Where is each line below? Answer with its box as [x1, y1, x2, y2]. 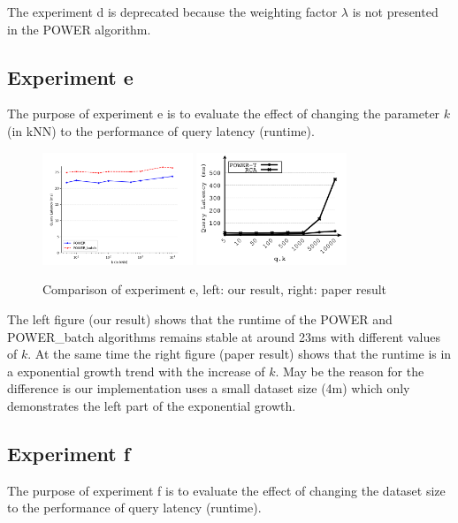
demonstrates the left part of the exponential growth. [7, 396, 296, 414]
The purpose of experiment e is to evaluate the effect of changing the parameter [7, 104, 440, 123]
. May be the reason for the [275, 361, 424, 380]
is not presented [352, 3, 439, 20]
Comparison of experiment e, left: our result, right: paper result [42, 280, 387, 299]
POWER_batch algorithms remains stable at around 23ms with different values [7, 327, 440, 345]
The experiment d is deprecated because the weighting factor [7, 3, 338, 20]
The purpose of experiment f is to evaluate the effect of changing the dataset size [7, 481, 446, 499]
